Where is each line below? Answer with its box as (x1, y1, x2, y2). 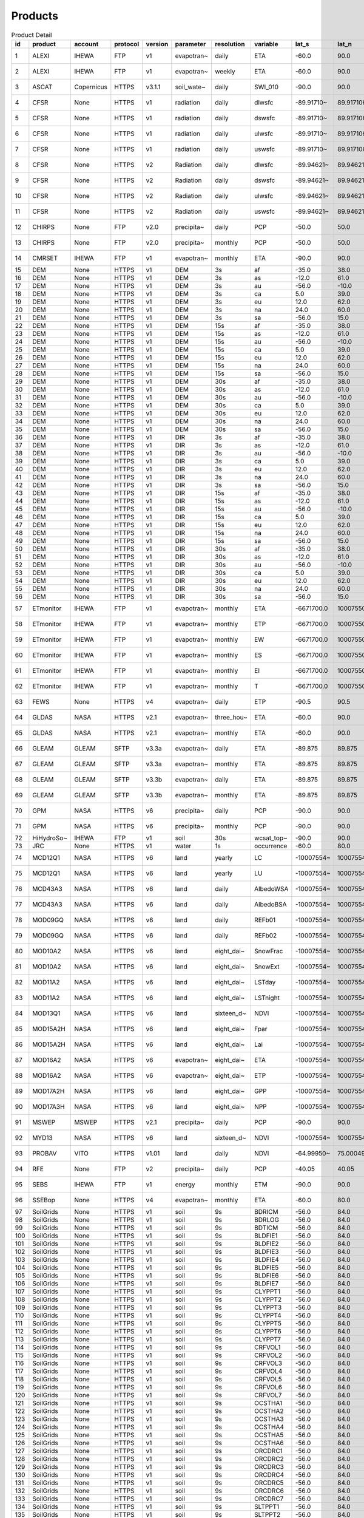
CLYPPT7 (254, 1335, 281, 1343)
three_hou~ (214, 713, 248, 721)
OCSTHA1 (254, 1398, 283, 1407)
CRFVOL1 (254, 1343, 281, 1351)
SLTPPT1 (254, 1502, 280, 1511)
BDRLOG (254, 1215, 279, 1224)
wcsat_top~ (254, 834, 288, 842)
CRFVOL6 (254, 1383, 282, 1391)
